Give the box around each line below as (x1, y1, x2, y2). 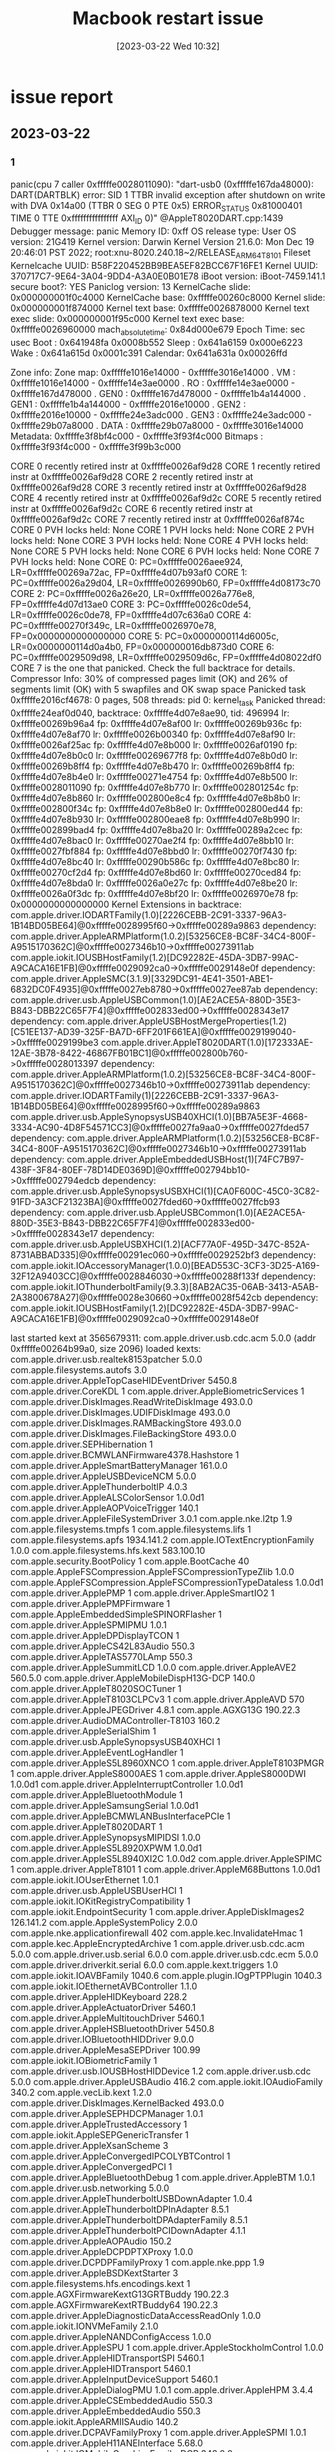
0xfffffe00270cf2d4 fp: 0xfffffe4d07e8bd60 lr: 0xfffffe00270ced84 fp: (10, 866, 302, 878)
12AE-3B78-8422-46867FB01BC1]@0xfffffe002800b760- (10, 1047, 249, 1059)
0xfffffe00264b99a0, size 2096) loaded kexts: (10, 1342, 202, 1354)
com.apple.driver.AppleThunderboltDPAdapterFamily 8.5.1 (10, 2213, 248, 2226)
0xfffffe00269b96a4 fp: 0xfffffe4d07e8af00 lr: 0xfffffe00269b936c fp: (10, 717, 303, 729)
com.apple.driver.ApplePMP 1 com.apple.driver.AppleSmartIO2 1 (10, 1587, 275, 1599)
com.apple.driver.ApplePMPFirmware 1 (10, 1597, 171, 1609)
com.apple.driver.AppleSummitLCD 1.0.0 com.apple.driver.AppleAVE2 (10, 1661, 297, 1673)
